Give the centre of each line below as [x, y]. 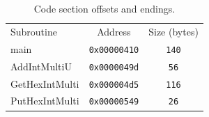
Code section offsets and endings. [104, 8]
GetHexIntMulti [45, 83]
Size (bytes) [173, 31]
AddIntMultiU [41, 66]
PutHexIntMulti [45, 101]
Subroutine [34, 31]
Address [114, 31]
